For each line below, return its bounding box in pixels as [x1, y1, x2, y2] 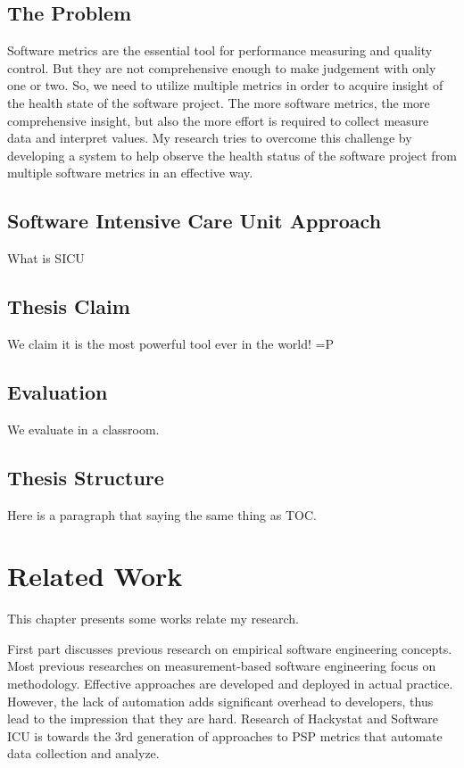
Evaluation [7, 377, 108, 405]
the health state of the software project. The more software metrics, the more [7, 93, 430, 111]
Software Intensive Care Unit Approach [7, 207, 382, 235]
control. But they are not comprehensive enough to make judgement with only [7, 58, 436, 77]
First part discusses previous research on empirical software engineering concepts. [7, 639, 452, 657]
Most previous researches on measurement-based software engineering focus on [7, 657, 436, 675]
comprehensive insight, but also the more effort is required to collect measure [7, 111, 429, 129]
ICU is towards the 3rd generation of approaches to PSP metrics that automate [7, 726, 443, 745]
